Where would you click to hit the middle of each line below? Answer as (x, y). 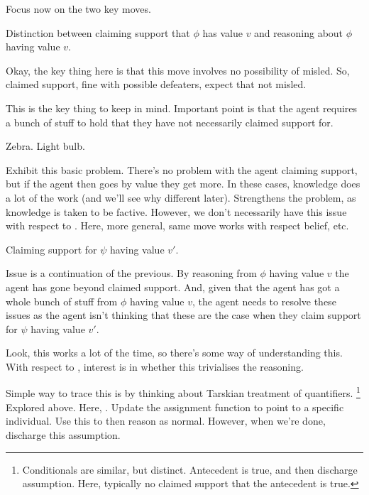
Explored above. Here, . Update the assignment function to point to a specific (175, 407)
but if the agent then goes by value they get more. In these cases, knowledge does (183, 184)
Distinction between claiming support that (98, 32)
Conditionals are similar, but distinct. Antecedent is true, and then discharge (190, 469)
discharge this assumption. (63, 434)
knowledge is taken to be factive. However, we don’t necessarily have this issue (176, 211)
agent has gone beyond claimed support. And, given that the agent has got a (173, 287)
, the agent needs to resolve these (264, 301)
